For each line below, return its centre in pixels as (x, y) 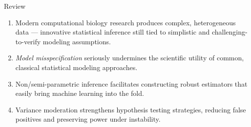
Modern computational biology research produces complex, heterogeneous (125, 22)
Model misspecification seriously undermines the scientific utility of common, (130, 58)
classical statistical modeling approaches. (76, 67)
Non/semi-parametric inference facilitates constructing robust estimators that (131, 83)
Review (15, 6)
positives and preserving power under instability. (88, 119)
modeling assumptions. (77, 41)
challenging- (230, 32)
